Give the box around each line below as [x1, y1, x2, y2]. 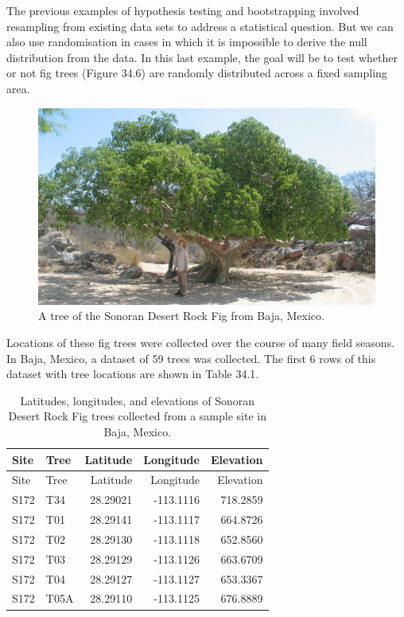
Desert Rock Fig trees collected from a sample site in [8, 408, 266, 424]
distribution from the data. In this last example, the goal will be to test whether [6, 49, 398, 65]
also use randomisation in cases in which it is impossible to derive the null [6, 33, 367, 50]
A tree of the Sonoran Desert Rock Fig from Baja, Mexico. [38, 307, 324, 324]
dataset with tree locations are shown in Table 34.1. [6, 365, 259, 382]
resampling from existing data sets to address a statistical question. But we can [6, 18, 394, 34]
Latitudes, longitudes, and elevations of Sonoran [20, 392, 254, 408]
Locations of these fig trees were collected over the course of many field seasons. [6, 334, 395, 350]
